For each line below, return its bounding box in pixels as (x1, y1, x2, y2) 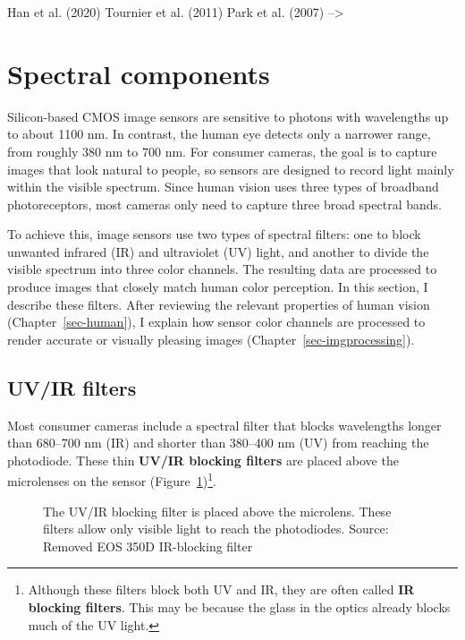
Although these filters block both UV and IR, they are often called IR (28, 580, 415, 599)
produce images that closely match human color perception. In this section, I (7, 277, 428, 296)
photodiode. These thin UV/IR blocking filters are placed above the (7, 450, 399, 469)
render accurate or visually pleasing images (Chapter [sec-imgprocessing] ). (7, 329, 415, 348)
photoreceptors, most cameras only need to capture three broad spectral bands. (7, 194, 442, 213)
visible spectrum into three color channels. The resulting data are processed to (7, 260, 437, 278)
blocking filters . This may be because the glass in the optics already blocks (28, 598, 451, 617)
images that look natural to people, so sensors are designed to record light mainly (7, 159, 454, 178)
